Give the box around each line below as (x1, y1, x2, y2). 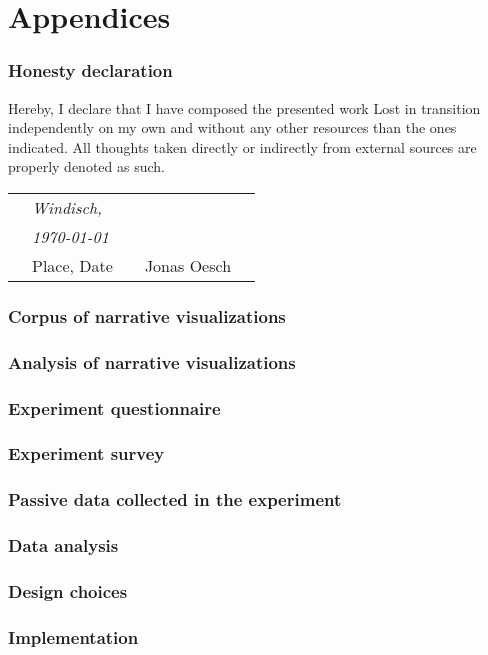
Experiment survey (8, 441, 165, 466)
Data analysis (8, 533, 119, 558)
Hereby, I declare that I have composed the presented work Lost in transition (8, 97, 481, 118)
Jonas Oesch (144, 253, 232, 277)
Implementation (8, 624, 139, 649)
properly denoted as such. (8, 156, 165, 177)
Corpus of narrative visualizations (8, 303, 286, 328)
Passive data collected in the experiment (8, 487, 342, 512)
